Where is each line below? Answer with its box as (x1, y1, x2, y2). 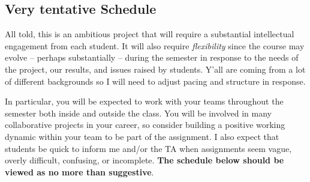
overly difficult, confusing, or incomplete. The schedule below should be (5, 154, 284, 166)
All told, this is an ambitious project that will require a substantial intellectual (5, 28, 294, 40)
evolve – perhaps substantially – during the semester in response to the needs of (5, 51, 299, 64)
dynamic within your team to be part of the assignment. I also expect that (5, 130, 279, 142)
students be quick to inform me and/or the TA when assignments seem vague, (5, 142, 292, 154)
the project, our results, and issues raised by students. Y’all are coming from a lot (5, 62, 306, 75)
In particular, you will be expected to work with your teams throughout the (5, 95, 284, 108)
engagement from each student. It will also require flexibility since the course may (5, 39, 305, 52)
